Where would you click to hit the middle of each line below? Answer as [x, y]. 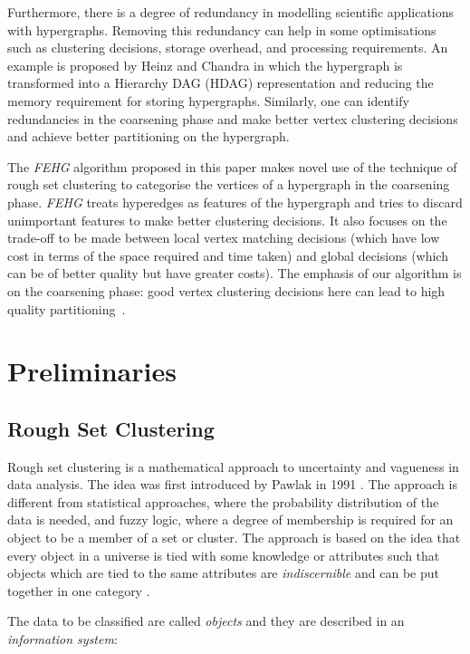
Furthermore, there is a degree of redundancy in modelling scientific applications [231, 12]
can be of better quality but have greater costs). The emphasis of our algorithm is [235, 273]
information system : [62, 639]
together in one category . [79, 590]
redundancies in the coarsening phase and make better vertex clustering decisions [233, 118]
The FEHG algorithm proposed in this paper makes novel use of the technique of [232, 166]
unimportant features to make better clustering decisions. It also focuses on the [227, 220]
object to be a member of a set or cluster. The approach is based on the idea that [234, 538]
